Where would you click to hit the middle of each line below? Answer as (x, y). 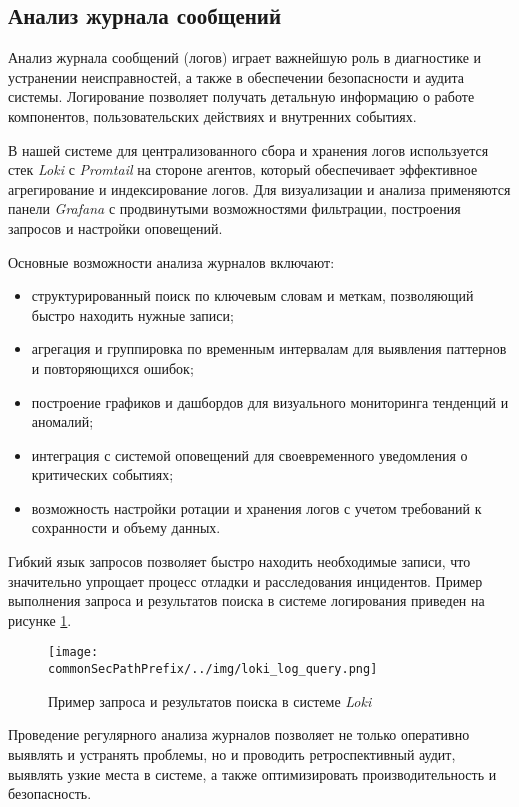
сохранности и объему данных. (126, 527)
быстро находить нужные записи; (132, 314)
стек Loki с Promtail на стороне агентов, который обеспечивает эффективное (243, 169)
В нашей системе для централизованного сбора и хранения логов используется (248, 149)
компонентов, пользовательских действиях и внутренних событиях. (212, 115)
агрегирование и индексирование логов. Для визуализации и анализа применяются (259, 188)
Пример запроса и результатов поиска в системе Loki (210, 700)
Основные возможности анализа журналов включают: (171, 261)
